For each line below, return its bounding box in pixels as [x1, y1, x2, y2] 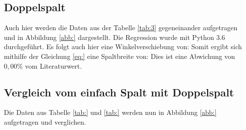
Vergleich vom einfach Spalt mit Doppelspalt [4, 84, 234, 99]
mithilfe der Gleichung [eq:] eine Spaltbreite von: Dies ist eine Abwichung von [4, 51, 235, 61]
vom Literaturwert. [25, 60, 82, 71]
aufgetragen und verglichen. [4, 116, 86, 127]
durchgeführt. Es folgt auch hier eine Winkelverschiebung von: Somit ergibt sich [4, 41, 242, 52]
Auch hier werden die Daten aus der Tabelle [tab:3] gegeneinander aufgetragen [4, 22, 238, 33]
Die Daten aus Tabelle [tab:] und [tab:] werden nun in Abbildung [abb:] [4, 107, 217, 117]
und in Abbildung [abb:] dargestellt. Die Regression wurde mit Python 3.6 [4, 32, 225, 42]
